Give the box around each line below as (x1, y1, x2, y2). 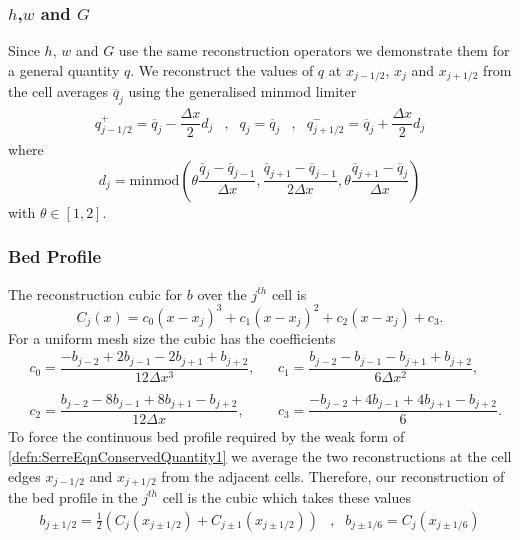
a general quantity (8, 59, 120, 80)
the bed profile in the (8, 486, 138, 507)
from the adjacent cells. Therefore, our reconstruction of (161, 465, 505, 486)
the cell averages (8, 81, 109, 102)
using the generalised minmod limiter (128, 81, 357, 102)
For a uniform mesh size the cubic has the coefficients (8, 327, 336, 348)
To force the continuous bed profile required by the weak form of (8, 426, 405, 447)
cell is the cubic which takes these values (162, 486, 412, 507)
